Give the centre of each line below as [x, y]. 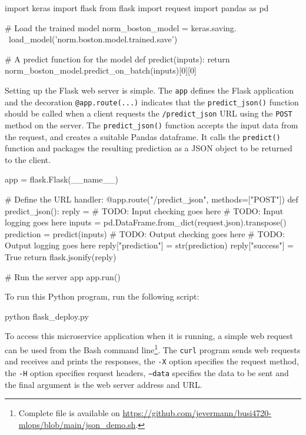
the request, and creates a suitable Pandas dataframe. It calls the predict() [143, 136]
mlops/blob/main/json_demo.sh [77, 424]
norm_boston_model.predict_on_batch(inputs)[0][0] [101, 70]
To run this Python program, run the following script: [102, 296]
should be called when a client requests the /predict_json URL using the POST [149, 113]
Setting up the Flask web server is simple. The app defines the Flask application [149, 90]
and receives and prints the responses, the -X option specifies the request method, [152, 361]
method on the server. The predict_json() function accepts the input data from [152, 124]
